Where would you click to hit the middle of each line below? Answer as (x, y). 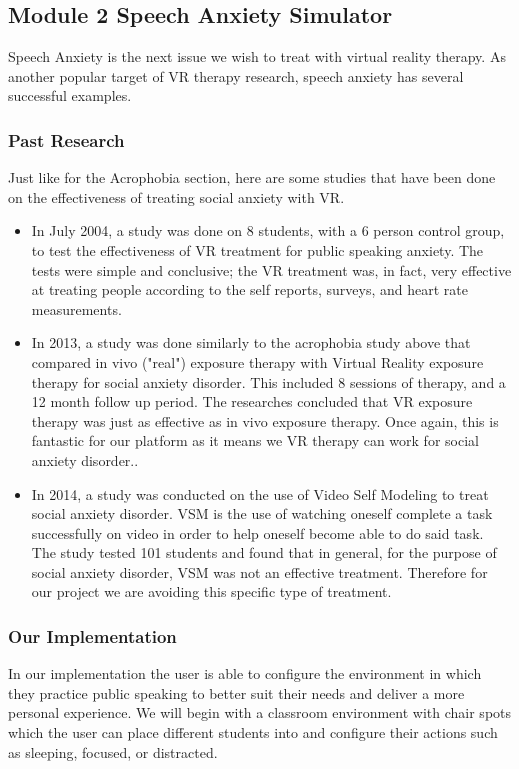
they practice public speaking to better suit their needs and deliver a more (236, 692)
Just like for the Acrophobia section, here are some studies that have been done (252, 177)
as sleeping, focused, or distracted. (113, 751)
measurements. (76, 308)
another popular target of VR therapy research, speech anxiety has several (236, 75)
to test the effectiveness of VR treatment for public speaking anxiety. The (257, 249)
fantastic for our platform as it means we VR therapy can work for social (255, 440)
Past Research (66, 139)
